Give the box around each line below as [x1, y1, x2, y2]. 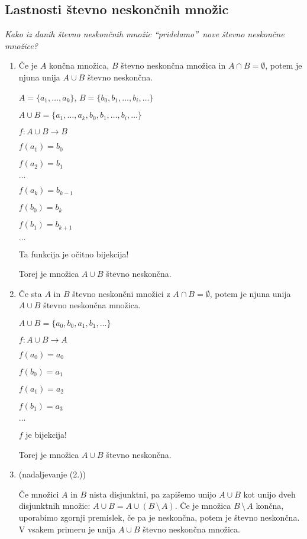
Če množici [18, 488, 59, 500]
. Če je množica [174, 499, 231, 512]
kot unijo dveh [243, 488, 296, 500]
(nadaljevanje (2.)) [18, 468, 86, 480]
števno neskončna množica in [121, 59, 226, 72]
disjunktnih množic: [18, 499, 91, 512]
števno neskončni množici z [72, 287, 170, 299]
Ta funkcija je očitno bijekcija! [18, 247, 129, 260]
